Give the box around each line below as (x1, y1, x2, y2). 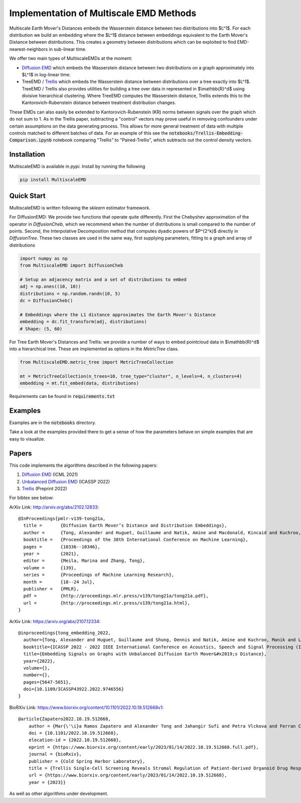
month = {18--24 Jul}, (23, 579, 95, 585)
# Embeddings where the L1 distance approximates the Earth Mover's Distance (20, 312, 216, 318)
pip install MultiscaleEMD (20, 177, 86, 183)
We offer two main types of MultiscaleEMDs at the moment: (9, 55, 132, 61)
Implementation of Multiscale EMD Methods (9, 8, 197, 19)
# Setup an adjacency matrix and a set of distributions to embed (20, 276, 187, 282)
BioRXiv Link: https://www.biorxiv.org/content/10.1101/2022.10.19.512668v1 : (9, 704, 164, 711)
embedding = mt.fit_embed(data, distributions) (20, 380, 139, 386)
